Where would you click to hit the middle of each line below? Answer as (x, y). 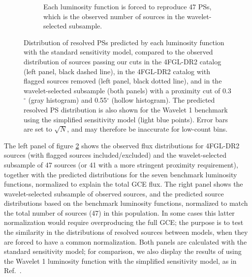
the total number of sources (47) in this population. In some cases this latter (119, 212)
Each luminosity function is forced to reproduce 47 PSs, (127, 6)
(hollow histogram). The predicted (163, 100)
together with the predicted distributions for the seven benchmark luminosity (121, 174)
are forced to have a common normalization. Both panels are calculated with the (126, 241)
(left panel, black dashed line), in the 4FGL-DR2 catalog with (117, 71)
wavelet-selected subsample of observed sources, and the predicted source (114, 193)
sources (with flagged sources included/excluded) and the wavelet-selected (115, 155)
